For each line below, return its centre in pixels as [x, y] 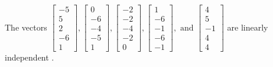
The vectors [26, 27]
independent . [30, 57]
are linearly [248, 27]
